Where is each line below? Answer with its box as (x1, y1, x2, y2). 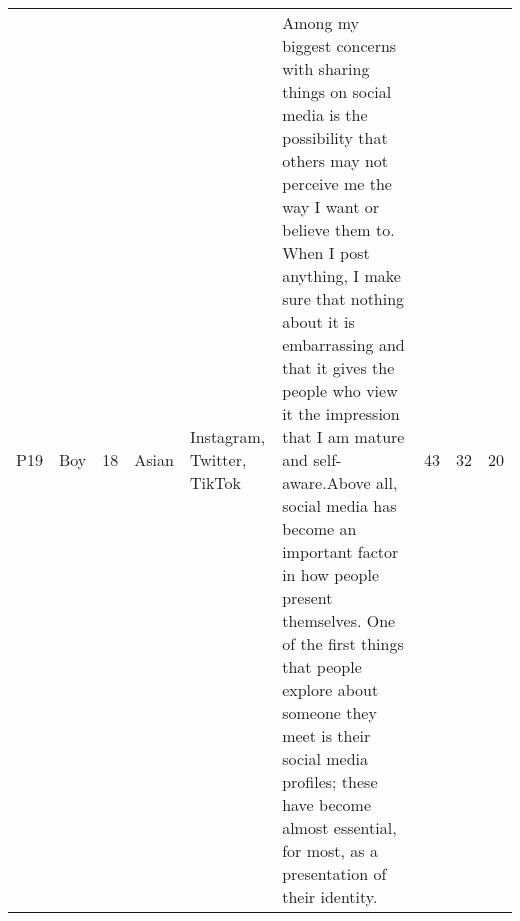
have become (282, 793, 372, 816)
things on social (282, 80, 392, 103)
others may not (282, 149, 389, 172)
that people (282, 655, 362, 678)
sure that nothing (282, 287, 405, 310)
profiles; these (282, 770, 378, 793)
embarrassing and (282, 333, 405, 356)
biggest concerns (282, 34, 397, 57)
